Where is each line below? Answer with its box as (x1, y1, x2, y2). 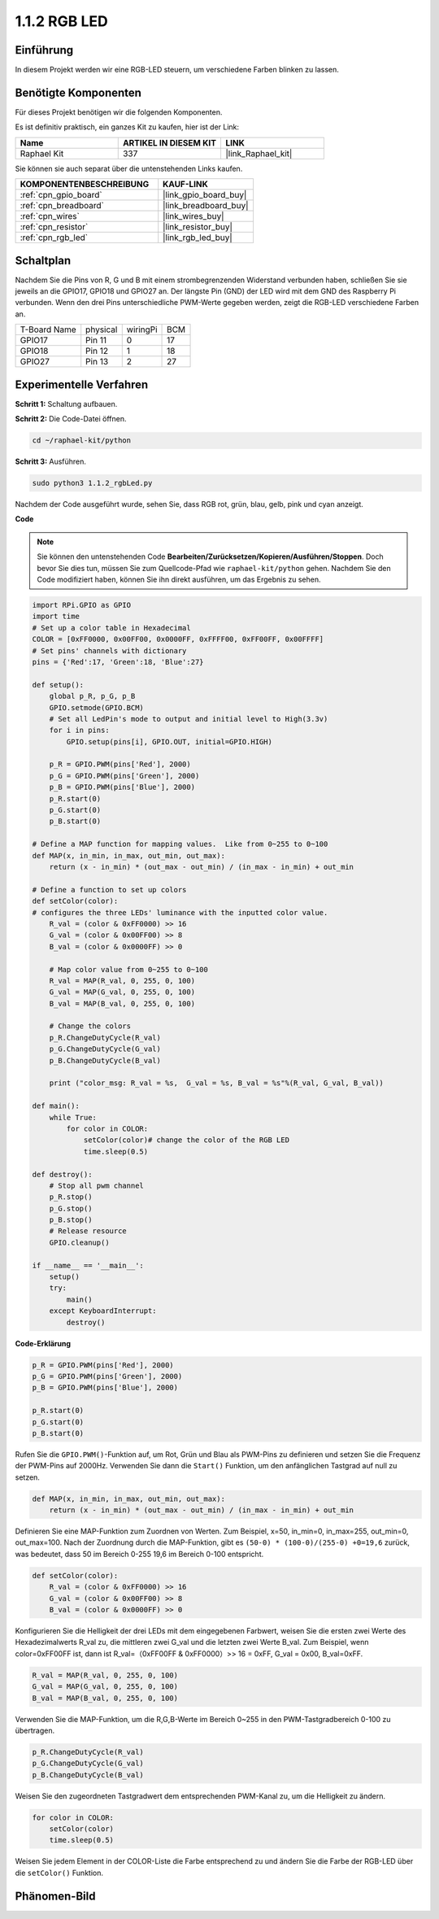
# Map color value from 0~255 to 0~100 (49, 965, 209, 974)
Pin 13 (85, 356, 109, 368)
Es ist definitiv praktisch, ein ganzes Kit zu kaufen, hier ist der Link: (15, 122, 240, 132)
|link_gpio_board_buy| (163, 190, 247, 201)
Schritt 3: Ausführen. (15, 456, 87, 467)
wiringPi (126, 324, 158, 335)
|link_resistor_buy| (163, 221, 233, 233)
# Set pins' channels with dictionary (32, 646, 187, 655)
